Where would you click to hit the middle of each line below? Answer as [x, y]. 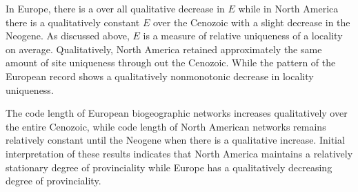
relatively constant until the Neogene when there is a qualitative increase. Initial [175, 140]
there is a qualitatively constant [73, 22]
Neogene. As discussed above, [68, 36]
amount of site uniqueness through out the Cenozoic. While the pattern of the [171, 63]
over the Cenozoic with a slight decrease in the [251, 22]
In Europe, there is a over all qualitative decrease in [115, 8]
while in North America [288, 8]
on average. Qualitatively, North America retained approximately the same [164, 49]
